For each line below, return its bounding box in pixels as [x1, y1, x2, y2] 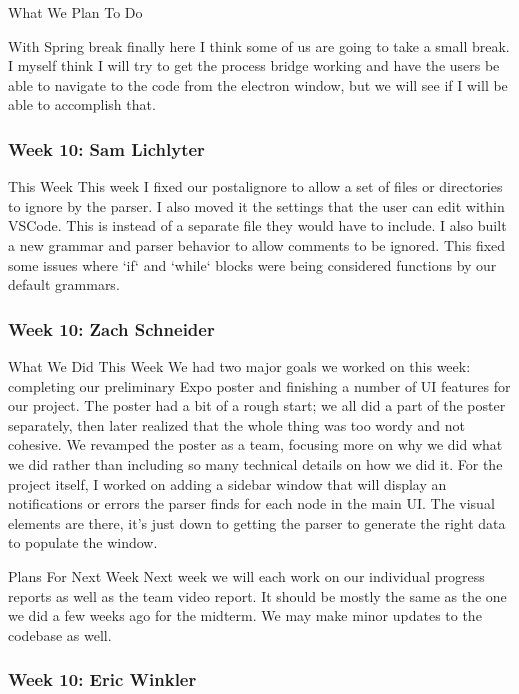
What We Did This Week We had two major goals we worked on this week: [8, 355, 471, 376]
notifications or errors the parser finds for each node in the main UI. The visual [8, 493, 495, 514]
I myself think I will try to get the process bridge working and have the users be [8, 55, 500, 76]
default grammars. [8, 274, 120, 295]
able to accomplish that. [8, 94, 156, 115]
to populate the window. [8, 532, 158, 553]
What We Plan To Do [8, 2, 143, 22]
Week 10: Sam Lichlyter [8, 136, 205, 161]
